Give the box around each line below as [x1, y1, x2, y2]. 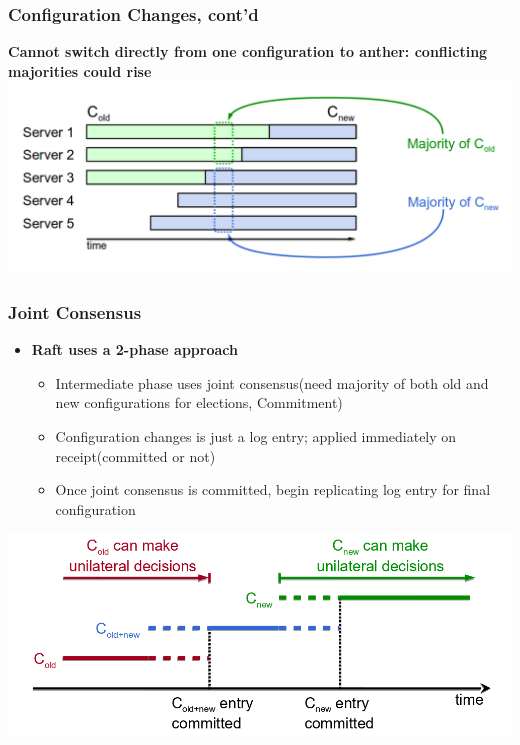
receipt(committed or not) [55, 445, 216, 466]
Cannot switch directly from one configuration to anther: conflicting [8, 41, 488, 62]
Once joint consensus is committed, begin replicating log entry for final [55, 479, 491, 500]
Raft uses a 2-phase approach [31, 339, 238, 360]
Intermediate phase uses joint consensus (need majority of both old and [55, 372, 489, 393]
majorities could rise [8, 60, 152, 81]
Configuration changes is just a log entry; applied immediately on [55, 425, 457, 446]
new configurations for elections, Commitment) [55, 392, 343, 413]
